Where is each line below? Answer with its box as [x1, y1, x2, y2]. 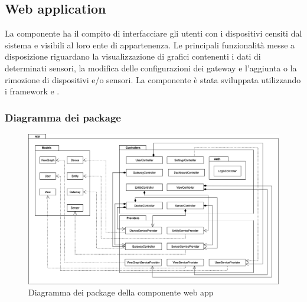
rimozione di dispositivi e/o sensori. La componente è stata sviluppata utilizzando [5, 73, 301, 86]
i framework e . [5, 85, 60, 97]
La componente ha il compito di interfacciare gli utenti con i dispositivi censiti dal [5, 27, 302, 40]
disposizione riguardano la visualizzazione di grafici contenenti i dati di [5, 50, 261, 63]
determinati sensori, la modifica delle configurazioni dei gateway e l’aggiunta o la [5, 61, 297, 74]
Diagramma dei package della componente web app [28, 286, 214, 298]
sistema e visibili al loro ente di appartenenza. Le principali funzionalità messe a [5, 38, 295, 51]
